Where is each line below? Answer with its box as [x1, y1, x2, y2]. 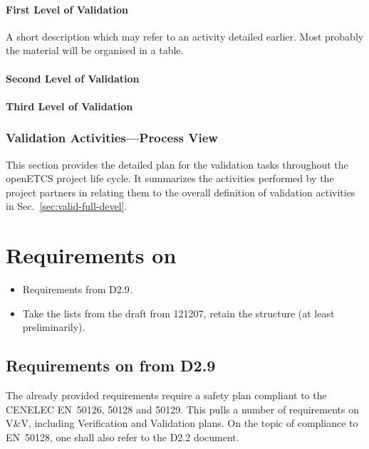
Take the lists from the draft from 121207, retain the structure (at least [22, 305, 335, 320]
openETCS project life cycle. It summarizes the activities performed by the [6, 171, 334, 186]
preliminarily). [22, 319, 85, 334]
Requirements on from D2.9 [6, 354, 216, 376]
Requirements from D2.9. [22, 282, 132, 297]
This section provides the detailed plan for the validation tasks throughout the [6, 157, 348, 171]
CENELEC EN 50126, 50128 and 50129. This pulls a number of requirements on [6, 401, 360, 416]
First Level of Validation [6, 1, 128, 16]
